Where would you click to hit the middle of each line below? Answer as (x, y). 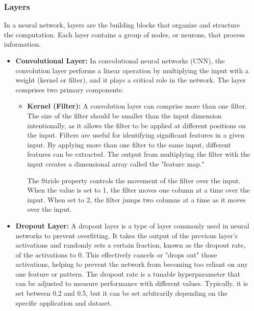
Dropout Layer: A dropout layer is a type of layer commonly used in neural (132, 225)
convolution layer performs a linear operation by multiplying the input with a (132, 70)
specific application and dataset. (64, 302)
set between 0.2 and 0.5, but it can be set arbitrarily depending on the (121, 293)
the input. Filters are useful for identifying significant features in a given (136, 135)
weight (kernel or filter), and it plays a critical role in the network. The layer (131, 80)
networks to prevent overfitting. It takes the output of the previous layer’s (127, 235)
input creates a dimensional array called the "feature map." (116, 163)
